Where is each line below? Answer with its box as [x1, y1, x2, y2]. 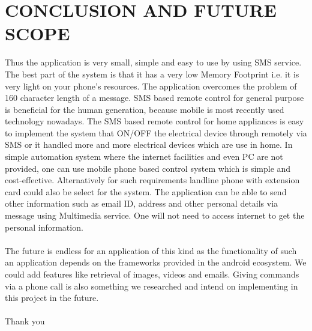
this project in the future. [5, 291, 99, 304]
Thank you [5, 315, 45, 327]
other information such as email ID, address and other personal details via [5, 197, 278, 210]
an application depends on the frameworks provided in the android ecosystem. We [5, 256, 307, 269]
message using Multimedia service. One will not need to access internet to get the [5, 209, 305, 222]
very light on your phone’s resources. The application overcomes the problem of [5, 79, 297, 92]
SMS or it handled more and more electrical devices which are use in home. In [5, 138, 293, 151]
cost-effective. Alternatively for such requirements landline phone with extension [5, 174, 300, 186]
